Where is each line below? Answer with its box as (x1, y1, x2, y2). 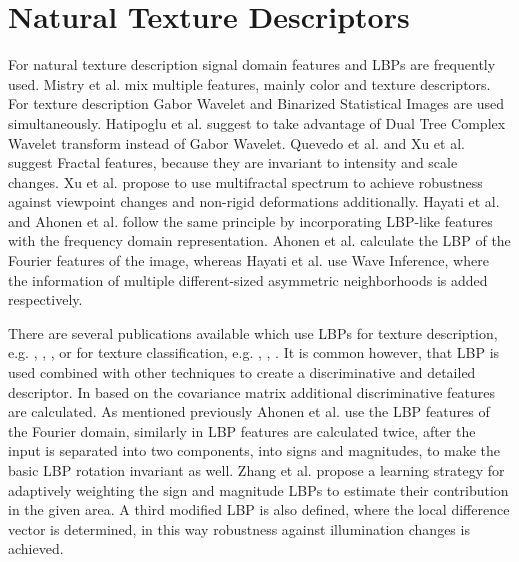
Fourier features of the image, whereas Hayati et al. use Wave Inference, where (8, 250, 489, 271)
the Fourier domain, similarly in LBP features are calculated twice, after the (8, 420, 476, 441)
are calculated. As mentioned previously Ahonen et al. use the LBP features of (8, 401, 490, 422)
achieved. (8, 538, 64, 559)
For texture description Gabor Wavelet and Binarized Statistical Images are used (8, 93, 505, 114)
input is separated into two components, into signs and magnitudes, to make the (8, 440, 501, 461)
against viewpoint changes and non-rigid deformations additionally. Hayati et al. (8, 191, 500, 212)
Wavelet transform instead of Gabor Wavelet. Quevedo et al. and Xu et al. (8, 132, 465, 153)
